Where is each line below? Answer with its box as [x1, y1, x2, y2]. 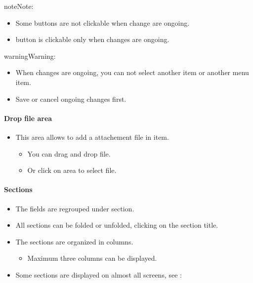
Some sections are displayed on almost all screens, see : [15, 269, 182, 280]
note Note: [4, 1, 34, 11]
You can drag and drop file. [27, 148, 111, 159]
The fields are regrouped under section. [15, 203, 134, 213]
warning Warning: [4, 50, 56, 61]
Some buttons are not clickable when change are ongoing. [15, 17, 190, 28]
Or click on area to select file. [27, 165, 117, 175]
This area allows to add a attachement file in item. [15, 131, 169, 142]
